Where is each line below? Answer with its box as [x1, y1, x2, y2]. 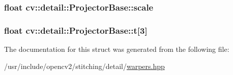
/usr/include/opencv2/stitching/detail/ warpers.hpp [4, 60, 165, 71]
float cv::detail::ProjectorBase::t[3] [4, 24, 148, 36]
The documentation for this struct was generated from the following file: [4, 44, 229, 54]
